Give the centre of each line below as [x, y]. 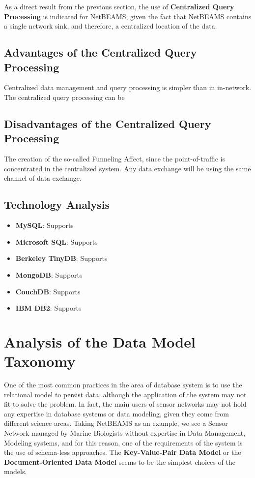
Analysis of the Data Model [100, 341]
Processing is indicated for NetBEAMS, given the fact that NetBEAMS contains [128, 16]
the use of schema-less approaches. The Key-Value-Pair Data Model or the [123, 452]
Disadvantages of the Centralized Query [108, 123]
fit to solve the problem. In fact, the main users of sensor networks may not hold [125, 404]
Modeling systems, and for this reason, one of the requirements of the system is [123, 442]
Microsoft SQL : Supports [57, 241]
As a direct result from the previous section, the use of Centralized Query [119, 6]
